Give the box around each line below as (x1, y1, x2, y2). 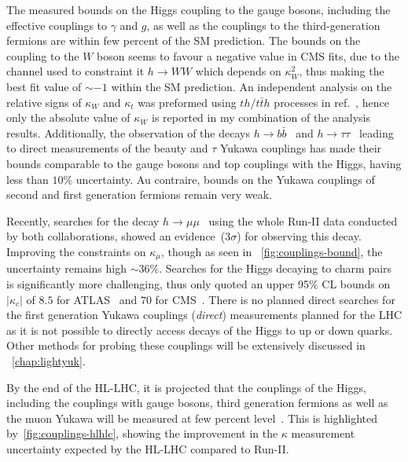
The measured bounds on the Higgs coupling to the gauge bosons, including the (6, 2, 391, 17)
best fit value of (6, 78, 82, 94)
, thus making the (299, 63, 384, 79)
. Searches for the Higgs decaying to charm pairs (159, 260, 392, 277)
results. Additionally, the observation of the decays (6, 124, 250, 141)
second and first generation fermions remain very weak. (6, 186, 272, 203)
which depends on (195, 63, 281, 79)
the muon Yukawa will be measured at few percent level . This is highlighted (6, 409, 378, 426)
